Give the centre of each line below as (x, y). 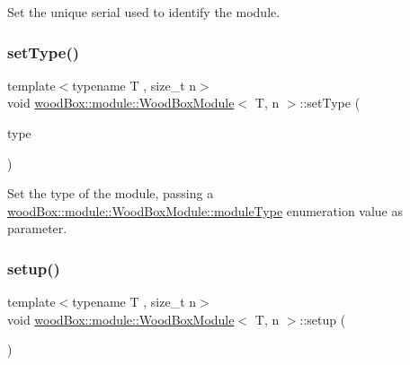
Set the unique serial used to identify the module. (144, 12)
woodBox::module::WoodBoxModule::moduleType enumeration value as (205, 210)
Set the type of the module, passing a (111, 193)
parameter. (37, 228)
